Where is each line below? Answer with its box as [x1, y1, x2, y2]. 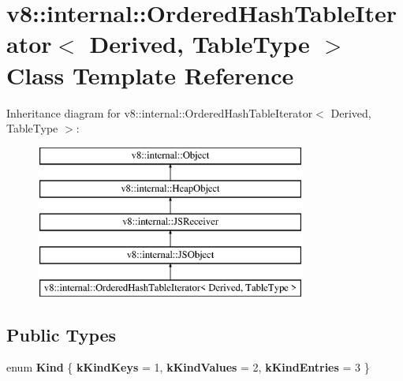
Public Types [6, 322, 117, 346]
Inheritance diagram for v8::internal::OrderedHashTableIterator [6, 104, 313, 121]
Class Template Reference [6, 58, 294, 91]
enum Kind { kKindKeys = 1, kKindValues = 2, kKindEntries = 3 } [6, 359, 370, 375]
